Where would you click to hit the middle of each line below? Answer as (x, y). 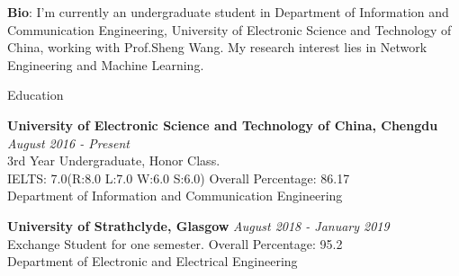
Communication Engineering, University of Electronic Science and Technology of (229, 29)
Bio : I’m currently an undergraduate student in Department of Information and (228, 12)
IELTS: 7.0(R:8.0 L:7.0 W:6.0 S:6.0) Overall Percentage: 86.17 (179, 178)
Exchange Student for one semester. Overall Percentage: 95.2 (175, 243)
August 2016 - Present (69, 142)
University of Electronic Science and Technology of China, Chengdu (223, 125)
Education (36, 95)
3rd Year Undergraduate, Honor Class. (114, 160)
